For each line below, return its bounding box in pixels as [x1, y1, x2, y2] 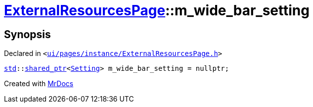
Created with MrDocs [4, 79, 74, 88]
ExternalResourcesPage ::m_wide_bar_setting [4, 2, 310, 19]
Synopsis [4, 28, 51, 41]
